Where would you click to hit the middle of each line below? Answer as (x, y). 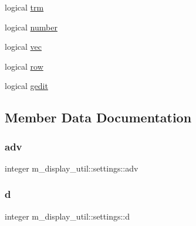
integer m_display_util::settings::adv (72, 168)
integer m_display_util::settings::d (67, 216)
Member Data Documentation (98, 117)
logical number (31, 27)
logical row (24, 66)
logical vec (23, 47)
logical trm (24, 7)
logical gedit (26, 86)
